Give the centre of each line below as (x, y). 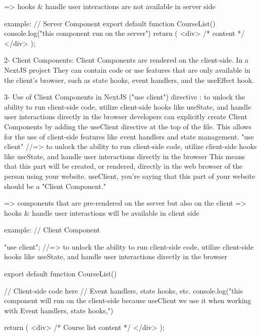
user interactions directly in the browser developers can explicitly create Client (126, 116)
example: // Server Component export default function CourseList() (110, 23)
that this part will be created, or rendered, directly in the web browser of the (123, 166)
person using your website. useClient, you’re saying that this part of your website (130, 176)
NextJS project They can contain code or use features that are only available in (127, 69)
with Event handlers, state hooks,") (59, 310)
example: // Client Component (52, 230)
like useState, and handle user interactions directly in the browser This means (125, 156)
